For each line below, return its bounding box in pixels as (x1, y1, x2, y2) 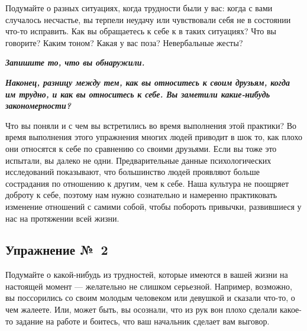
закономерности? (5, 99, 72, 112)
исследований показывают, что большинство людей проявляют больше (5, 165, 260, 178)
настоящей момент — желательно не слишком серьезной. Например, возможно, (5, 280, 292, 292)
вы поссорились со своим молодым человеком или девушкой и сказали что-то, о (5, 291, 295, 304)
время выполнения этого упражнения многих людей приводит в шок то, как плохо (5, 131, 302, 143)
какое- (279, 303, 302, 316)
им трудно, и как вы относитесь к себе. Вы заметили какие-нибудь (5, 87, 270, 100)
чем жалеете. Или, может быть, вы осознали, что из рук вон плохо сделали (5, 303, 277, 316)
